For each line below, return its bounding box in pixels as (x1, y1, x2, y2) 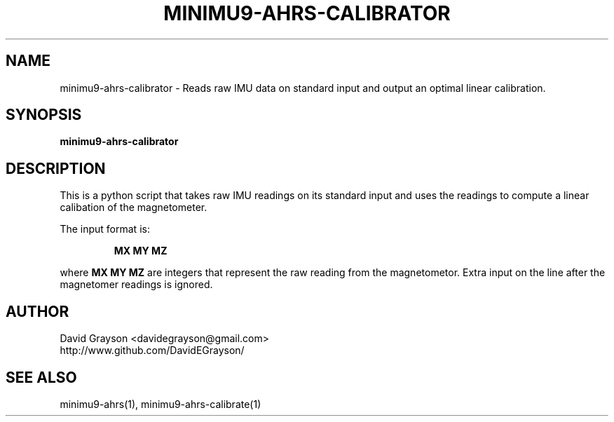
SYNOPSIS (6, 106, 82, 124)
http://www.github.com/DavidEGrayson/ (60, 344, 245, 357)
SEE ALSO (6, 368, 77, 386)
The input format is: (60, 223, 150, 236)
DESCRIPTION (6, 159, 106, 177)
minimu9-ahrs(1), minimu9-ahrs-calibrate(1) (60, 397, 261, 410)
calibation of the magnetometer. (60, 201, 207, 214)
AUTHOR (6, 302, 69, 320)
